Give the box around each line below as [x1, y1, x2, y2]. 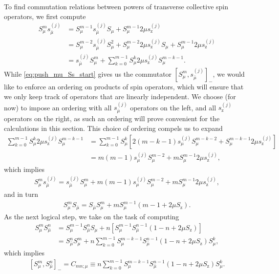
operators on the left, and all [130, 102, 216, 112]
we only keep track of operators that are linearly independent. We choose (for [4, 91, 236, 102]
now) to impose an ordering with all [4, 102, 112, 112]
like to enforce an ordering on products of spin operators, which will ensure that [4, 82, 244, 92]
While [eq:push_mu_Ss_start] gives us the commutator [4, 68, 172, 79]
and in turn [4, 189, 39, 199]
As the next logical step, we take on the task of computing [4, 211, 179, 221]
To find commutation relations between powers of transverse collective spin [4, 1, 229, 11]
